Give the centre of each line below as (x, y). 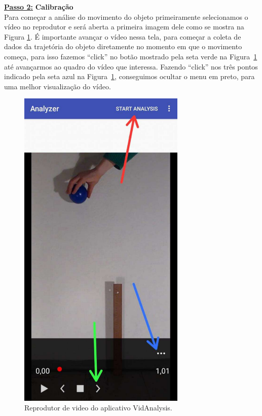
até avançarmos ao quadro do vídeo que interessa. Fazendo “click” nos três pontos (131, 66)
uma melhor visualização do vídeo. (58, 86)
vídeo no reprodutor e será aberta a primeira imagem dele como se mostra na (124, 27)
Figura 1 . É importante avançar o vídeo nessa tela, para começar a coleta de (123, 36)
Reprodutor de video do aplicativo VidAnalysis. (98, 408)
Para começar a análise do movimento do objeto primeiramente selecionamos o (126, 16)
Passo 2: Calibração (39, 7)
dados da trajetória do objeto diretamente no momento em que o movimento (123, 46)
